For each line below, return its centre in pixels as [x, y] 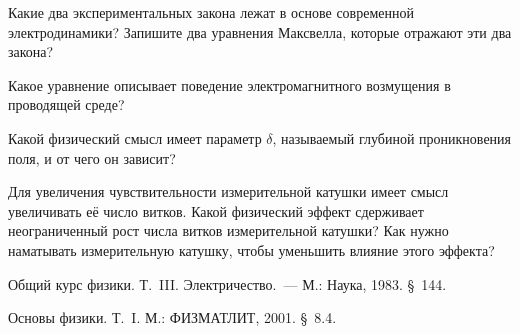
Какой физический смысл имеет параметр [135, 137]
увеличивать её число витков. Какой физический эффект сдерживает [216, 210]
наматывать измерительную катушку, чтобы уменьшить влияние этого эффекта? [251, 249]
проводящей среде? [66, 104]
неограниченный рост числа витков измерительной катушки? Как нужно [228, 230]
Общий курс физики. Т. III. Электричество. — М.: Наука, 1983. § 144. [227, 283]
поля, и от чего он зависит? [92, 157]
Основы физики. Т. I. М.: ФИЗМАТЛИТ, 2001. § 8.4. [172, 317]
